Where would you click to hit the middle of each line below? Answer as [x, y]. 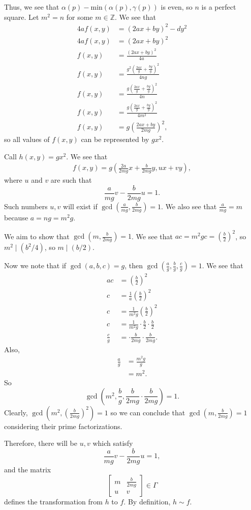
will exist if [80, 206]
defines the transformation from [53, 501]
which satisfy [113, 443]
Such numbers [26, 206]
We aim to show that [37, 236]
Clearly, [16, 412]
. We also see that [189, 206]
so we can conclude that [148, 412]
